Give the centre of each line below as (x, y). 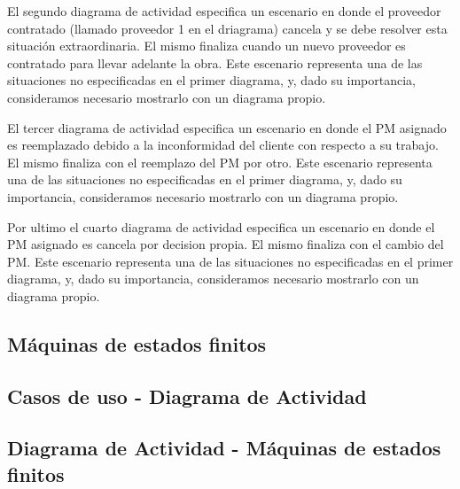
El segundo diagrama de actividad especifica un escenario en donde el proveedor (224, 11)
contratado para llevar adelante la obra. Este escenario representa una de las (215, 62)
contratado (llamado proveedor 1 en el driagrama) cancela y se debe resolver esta (227, 28)
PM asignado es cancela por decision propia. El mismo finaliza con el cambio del (226, 244)
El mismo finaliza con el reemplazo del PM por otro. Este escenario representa (220, 162)
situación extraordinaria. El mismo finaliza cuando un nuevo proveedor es (207, 46)
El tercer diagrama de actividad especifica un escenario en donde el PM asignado (227, 127)
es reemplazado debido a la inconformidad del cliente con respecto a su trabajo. (223, 145)
